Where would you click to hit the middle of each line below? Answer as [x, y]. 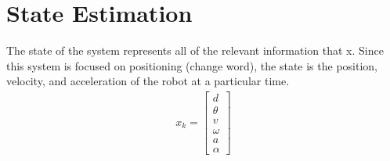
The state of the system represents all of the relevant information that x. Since [195, 50]
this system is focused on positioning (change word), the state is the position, [192, 65]
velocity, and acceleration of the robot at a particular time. [148, 81]
